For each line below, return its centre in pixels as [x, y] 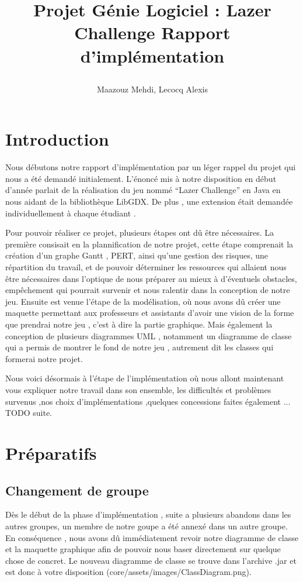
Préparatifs [51, 452]
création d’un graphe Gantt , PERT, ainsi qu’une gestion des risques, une [137, 255]
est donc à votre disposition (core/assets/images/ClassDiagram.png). [128, 572]
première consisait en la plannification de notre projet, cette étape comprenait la [149, 244]
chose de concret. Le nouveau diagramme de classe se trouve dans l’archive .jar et [151, 560]
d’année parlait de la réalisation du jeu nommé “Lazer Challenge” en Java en [143, 190]
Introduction [57, 139]
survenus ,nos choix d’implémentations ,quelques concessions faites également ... [148, 401]
